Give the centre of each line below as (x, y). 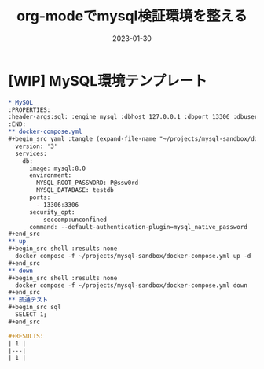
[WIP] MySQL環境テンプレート (108, 81)
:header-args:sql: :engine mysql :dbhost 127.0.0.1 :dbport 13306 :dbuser (133, 117)
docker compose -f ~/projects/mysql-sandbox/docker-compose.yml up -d (133, 256)
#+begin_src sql (35, 308)
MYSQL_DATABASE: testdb (75, 190)
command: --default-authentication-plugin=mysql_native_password (138, 227)
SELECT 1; (31, 315)
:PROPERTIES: (29, 110)
